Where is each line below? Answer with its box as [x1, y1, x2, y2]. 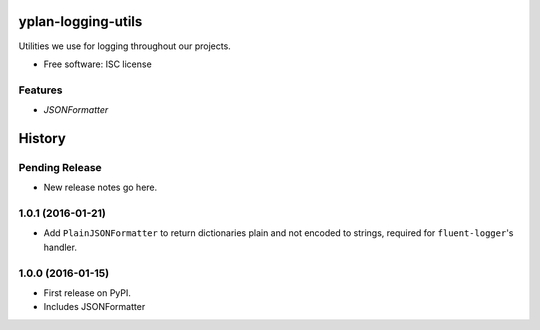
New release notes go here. [43, 181, 158, 194]
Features [18, 83, 63, 97]
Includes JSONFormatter [43, 301, 146, 313]
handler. [43, 241, 77, 253]
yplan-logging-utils [18, 13, 143, 30]
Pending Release [18, 160, 102, 174]
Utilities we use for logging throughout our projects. [18, 40, 232, 52]
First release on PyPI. [43, 286, 132, 299]
